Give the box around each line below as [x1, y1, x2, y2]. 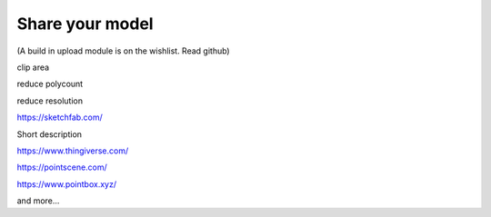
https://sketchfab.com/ [16, 112, 104, 123]
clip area [16, 62, 50, 73]
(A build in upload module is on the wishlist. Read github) [16, 45, 231, 56]
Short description [16, 128, 82, 140]
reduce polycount [16, 78, 84, 90]
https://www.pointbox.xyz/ [16, 178, 117, 190]
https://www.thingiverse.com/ [16, 145, 129, 156]
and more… [16, 195, 60, 206]
